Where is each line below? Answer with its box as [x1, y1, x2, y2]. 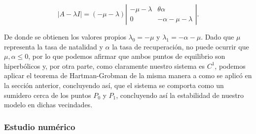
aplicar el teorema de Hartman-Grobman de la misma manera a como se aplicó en [4, 70, 252, 81]
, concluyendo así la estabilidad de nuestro [116, 89, 244, 100]
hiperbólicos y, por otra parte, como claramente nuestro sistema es [4, 60, 205, 71]
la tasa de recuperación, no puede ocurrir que [112, 41, 249, 51]
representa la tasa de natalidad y [4, 41, 103, 51]
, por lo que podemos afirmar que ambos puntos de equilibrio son [28, 51, 225, 61]
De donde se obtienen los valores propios [4, 32, 126, 42]
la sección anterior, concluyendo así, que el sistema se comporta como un [4, 80, 224, 90]
